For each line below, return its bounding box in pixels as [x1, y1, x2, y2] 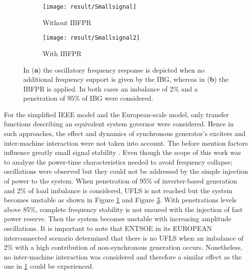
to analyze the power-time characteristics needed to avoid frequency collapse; [4, 156, 233, 167]
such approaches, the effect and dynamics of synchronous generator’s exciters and [4, 128, 246, 138]
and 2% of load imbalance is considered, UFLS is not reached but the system [4, 185, 233, 195]
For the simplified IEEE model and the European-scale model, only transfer [4, 109, 229, 119]
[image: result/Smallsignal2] [43, 34, 140, 42]
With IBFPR [43, 48, 82, 58]
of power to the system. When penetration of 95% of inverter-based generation [4, 176, 237, 186]
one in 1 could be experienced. [4, 261, 94, 271]
